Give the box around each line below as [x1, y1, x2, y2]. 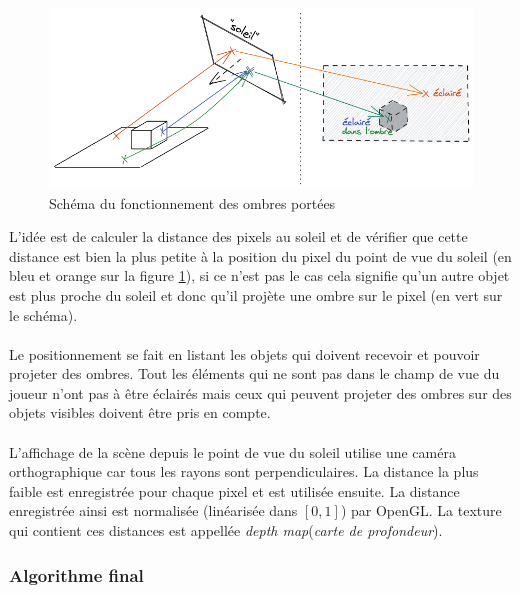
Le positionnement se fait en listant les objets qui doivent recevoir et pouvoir [9, 343, 480, 364]
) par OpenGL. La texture [340, 500, 502, 521]
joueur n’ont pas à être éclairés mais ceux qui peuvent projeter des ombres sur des [9, 382, 512, 403]
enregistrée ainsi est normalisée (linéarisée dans [9, 500, 298, 521]
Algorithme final [9, 562, 144, 587]
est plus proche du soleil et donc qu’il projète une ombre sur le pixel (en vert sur [9, 284, 503, 305]
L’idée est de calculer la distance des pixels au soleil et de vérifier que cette [9, 226, 468, 247]
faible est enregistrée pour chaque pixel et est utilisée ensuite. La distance [9, 480, 460, 501]
